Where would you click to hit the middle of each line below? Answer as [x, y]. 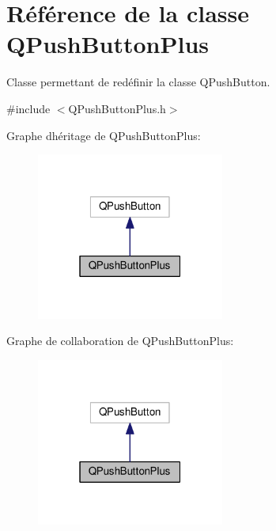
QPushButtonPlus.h [117, 108]
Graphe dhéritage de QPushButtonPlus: [104, 135]
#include [28, 108]
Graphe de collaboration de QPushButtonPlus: [120, 341]
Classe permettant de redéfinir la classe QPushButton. [138, 82]
